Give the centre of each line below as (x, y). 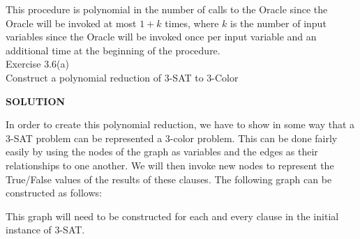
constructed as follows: (54, 193)
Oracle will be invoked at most (71, 23)
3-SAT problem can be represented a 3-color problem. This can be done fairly (172, 138)
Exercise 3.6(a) (37, 64)
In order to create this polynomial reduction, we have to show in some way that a (180, 124)
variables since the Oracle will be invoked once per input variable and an (161, 37)
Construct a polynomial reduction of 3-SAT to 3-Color (122, 77)
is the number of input (278, 23)
